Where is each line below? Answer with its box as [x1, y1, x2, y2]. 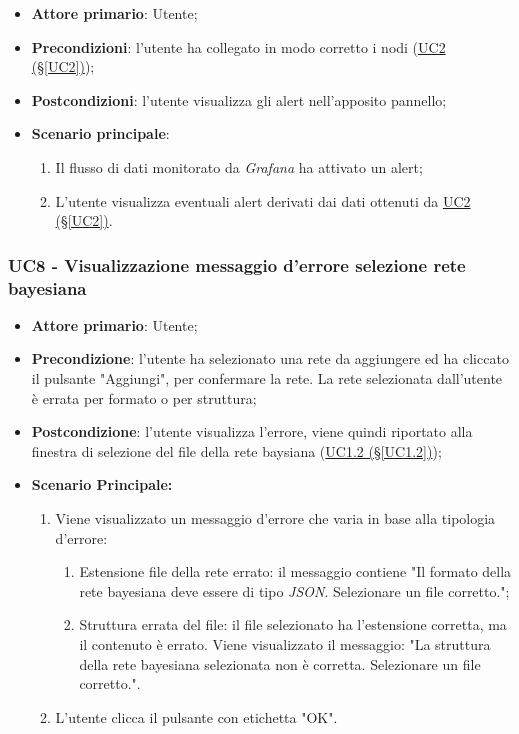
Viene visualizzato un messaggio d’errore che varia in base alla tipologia [55, 508, 496, 529]
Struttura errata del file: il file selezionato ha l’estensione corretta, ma [79, 614, 507, 635]
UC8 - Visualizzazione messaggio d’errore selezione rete [8, 252, 466, 277]
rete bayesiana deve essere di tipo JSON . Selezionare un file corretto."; [79, 580, 510, 601]
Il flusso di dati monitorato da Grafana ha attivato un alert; [55, 156, 423, 177]
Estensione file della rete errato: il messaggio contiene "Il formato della [79, 561, 512, 582]
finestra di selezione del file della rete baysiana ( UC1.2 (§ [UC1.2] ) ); [31, 440, 442, 461]
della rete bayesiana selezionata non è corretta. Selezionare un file [79, 653, 481, 674]
